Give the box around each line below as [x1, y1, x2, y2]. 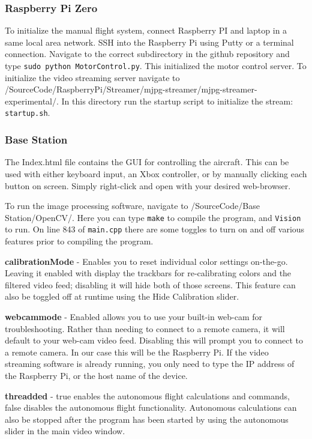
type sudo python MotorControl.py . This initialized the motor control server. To [5, 59, 307, 71]
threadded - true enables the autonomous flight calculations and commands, [5, 389, 290, 402]
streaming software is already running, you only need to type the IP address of [5, 357, 295, 370]
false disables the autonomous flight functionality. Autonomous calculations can [5, 401, 297, 414]
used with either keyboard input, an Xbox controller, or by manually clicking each [5, 167, 307, 180]
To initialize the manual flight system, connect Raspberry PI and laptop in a [5, 24, 287, 37]
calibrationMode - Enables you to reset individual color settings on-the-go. [5, 255, 288, 267]
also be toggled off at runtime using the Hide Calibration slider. [5, 290, 239, 303]
